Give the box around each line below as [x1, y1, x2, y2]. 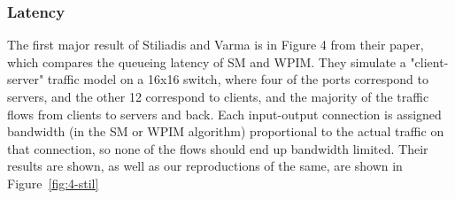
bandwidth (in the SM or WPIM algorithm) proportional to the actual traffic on [7, 122, 444, 141]
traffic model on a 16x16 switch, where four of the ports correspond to [47, 70, 428, 88]
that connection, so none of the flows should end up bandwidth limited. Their [7, 139, 428, 157]
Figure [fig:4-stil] [7, 173, 99, 192]
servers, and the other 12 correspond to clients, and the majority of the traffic [7, 88, 429, 105]
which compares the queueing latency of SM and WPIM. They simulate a [7, 52, 406, 71]
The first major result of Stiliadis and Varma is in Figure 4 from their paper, [7, 35, 424, 54]
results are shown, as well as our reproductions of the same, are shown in [7, 157, 403, 175]
